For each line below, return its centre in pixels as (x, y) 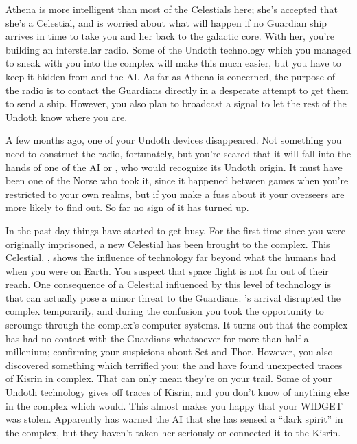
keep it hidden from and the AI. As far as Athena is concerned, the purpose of (170, 76)
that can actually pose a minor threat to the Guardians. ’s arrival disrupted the (173, 297)
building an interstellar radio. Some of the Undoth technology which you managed (178, 49)
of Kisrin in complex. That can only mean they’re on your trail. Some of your (169, 378)
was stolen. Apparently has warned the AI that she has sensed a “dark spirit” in (174, 419)
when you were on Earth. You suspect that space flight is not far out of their (167, 270)
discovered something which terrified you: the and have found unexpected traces (174, 365)
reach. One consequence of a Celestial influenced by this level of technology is (168, 284)
